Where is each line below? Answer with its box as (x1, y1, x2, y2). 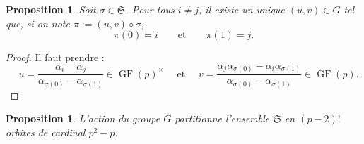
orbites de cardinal (6, 125, 86, 140)
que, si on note (6, 15, 70, 30)
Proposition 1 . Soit (6, 2, 96, 16)
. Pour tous (125, 2, 175, 16)
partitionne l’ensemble (175, 111, 270, 126)
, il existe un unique (199, 2, 285, 16)
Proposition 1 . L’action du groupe (6, 111, 160, 126)
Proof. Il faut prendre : (6, 50, 105, 65)
